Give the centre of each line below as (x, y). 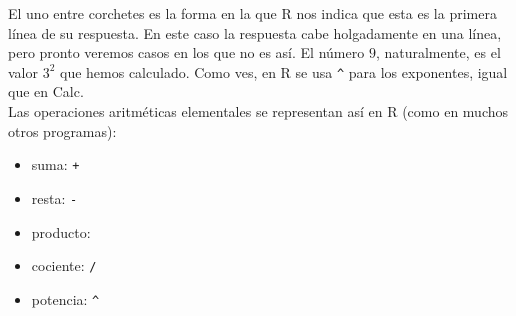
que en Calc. (46, 91)
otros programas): (62, 130)
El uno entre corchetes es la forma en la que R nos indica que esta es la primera (252, 13)
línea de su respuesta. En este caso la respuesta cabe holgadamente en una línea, (255, 32)
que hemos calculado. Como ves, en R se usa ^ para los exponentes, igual (284, 71)
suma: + (55, 164)
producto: (61, 231)
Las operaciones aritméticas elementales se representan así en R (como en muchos (258, 111)
